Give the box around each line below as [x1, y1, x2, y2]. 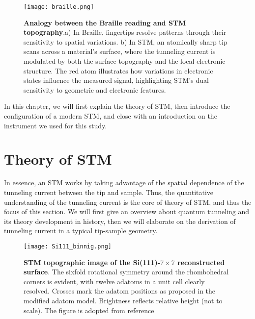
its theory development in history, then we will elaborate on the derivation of [4, 216, 236, 226]
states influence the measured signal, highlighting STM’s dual [24, 75, 209, 85]
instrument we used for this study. [4, 120, 107, 130]
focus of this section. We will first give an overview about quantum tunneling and [4, 206, 249, 217]
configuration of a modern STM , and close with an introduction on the [4, 111, 217, 121]
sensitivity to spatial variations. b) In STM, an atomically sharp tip [24, 36, 227, 47]
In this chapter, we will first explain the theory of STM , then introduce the [4, 101, 230, 111]
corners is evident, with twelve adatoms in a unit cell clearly [24, 276, 205, 286]
